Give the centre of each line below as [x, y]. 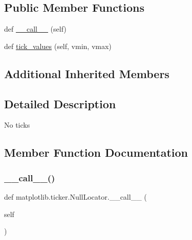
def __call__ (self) [35, 29]
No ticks [17, 125]
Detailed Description [60, 103]
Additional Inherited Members [87, 73]
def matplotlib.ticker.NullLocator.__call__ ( [76, 196]
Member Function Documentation [96, 152]
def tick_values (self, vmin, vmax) [58, 46]
